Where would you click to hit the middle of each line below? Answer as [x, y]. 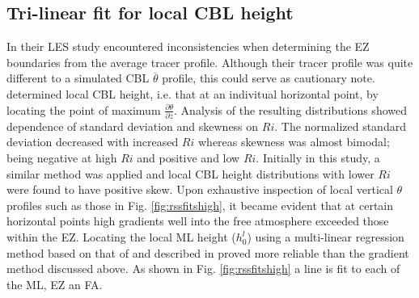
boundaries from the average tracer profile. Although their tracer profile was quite [210, 62]
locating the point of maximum [84, 109]
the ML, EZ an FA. [55, 284]
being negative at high [62, 158]
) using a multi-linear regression [326, 237]
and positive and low [188, 158]
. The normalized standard [340, 126]
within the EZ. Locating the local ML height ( [121, 237]
